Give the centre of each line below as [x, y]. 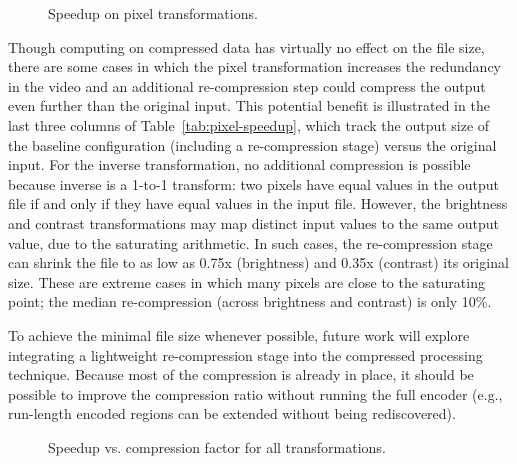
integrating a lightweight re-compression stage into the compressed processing [245, 354]
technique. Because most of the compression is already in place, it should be [241, 374]
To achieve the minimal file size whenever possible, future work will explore [239, 334]
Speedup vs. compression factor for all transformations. [217, 446]
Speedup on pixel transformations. [153, 13]
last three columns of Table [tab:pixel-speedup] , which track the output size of [249, 124]
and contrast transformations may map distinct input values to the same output [253, 222]
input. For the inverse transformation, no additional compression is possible [239, 164]
